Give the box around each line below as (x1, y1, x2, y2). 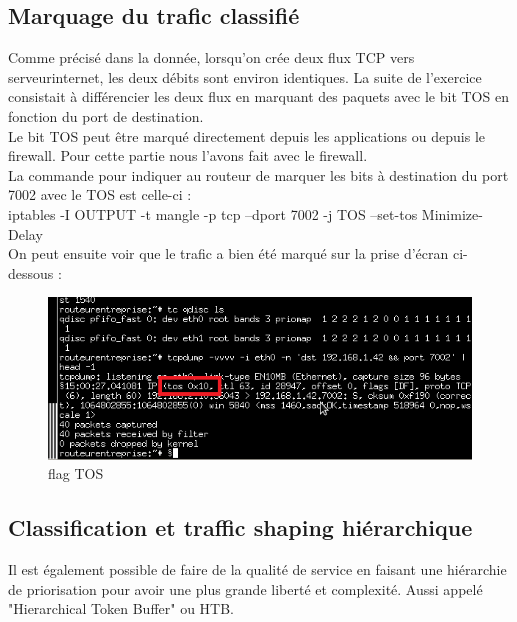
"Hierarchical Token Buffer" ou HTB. (8, 598, 235, 619)
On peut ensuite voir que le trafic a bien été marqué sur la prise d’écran (8, 243, 449, 264)
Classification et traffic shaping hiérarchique (8, 512, 473, 543)
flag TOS (48, 463, 104, 484)
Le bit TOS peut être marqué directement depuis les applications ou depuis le (8, 125, 485, 146)
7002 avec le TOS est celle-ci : (8, 184, 192, 205)
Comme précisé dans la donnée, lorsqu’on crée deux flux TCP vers (8, 47, 415, 68)
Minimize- (421, 203, 483, 224)
